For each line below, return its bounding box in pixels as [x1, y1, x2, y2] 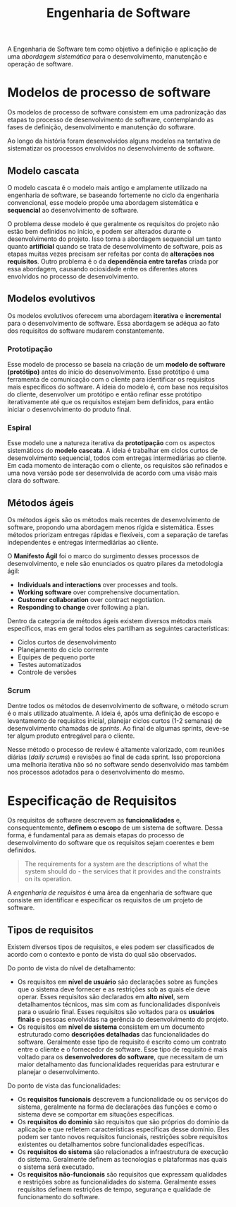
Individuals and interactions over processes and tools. [17, 581, 178, 589]
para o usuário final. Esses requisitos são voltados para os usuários [17, 1008, 215, 1016]
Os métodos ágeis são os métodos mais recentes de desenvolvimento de [7, 516, 221, 524]
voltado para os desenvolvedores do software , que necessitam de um [17, 1053, 224, 1061]
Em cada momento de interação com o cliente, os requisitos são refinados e [7, 461, 228, 470]
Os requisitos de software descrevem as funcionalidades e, [7, 816, 182, 825]
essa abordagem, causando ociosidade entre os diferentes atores [7, 264, 199, 273]
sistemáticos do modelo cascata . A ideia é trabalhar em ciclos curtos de [7, 447, 218, 455]
